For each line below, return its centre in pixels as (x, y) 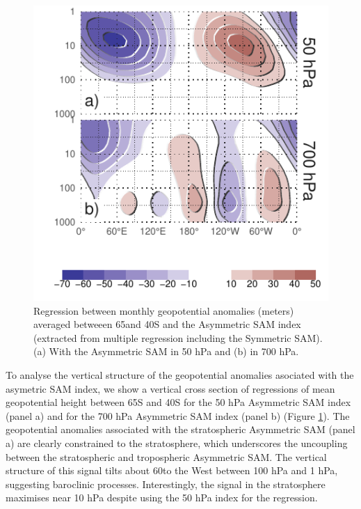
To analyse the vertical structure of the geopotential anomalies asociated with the (180, 374)
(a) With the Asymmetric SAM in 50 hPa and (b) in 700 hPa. (166, 351)
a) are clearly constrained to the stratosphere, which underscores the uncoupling (177, 443)
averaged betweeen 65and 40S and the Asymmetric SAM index (167, 324)
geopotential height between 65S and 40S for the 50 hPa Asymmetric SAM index (178, 402)
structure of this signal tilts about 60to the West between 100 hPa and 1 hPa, (172, 470)
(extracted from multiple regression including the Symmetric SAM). (178, 337)
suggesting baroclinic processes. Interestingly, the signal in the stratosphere (166, 484)
